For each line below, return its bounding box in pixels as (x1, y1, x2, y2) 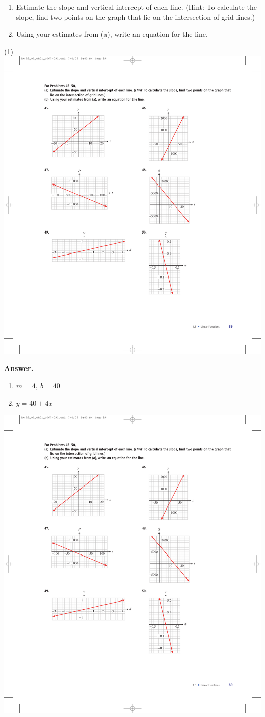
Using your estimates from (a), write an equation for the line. (16, 29, 208, 39)
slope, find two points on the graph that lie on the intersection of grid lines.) (16, 11, 255, 22)
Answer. (4, 363, 34, 374)
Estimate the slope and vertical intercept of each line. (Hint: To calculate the (16, 2, 257, 12)
